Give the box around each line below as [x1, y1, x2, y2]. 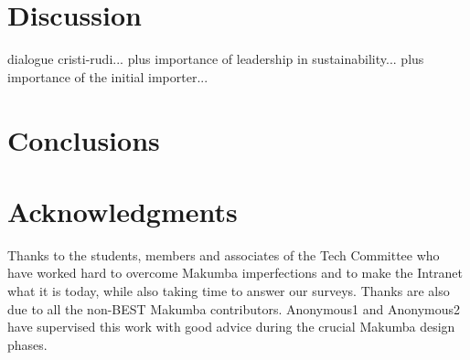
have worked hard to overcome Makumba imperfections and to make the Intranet [7, 263, 464, 282]
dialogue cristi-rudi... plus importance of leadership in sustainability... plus [7, 49, 424, 69]
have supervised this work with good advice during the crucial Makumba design [7, 317, 455, 336]
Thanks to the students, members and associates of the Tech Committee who [7, 245, 440, 264]
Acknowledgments [7, 192, 238, 229]
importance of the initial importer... [7, 67, 208, 86]
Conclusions [7, 121, 160, 158]
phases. [7, 334, 48, 354]
